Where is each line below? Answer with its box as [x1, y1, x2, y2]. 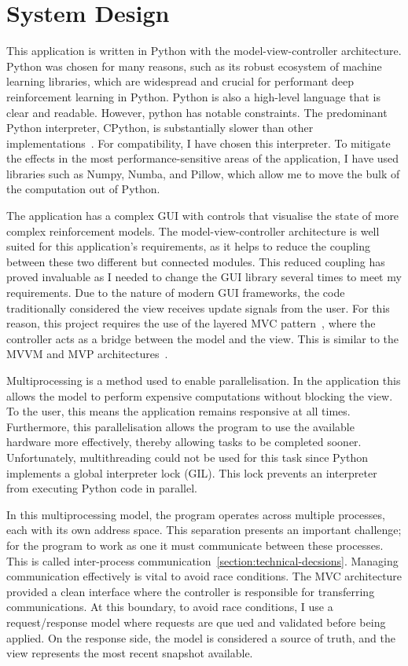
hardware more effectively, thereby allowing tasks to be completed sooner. [6, 434, 362, 450]
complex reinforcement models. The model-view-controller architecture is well [6, 222, 380, 239]
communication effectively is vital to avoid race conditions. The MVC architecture [6, 568, 402, 584]
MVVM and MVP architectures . [6, 346, 168, 362]
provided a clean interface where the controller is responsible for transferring [6, 583, 375, 599]
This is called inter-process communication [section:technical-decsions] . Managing [6, 552, 399, 569]
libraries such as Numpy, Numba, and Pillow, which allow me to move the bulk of [6, 165, 400, 181]
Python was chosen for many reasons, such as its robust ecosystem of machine [6, 57, 382, 74]
